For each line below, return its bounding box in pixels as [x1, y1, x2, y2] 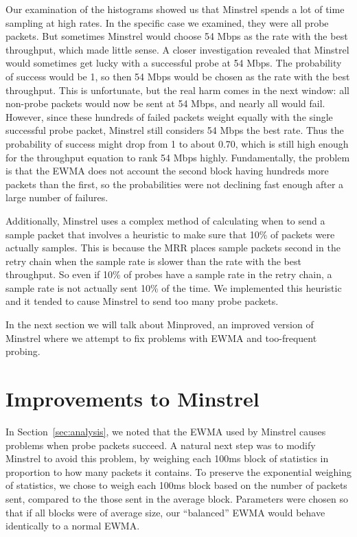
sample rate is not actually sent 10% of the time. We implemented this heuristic [5, 280, 342, 295]
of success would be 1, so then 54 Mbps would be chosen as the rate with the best [5, 69, 350, 83]
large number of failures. [5, 190, 108, 205]
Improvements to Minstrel [5, 385, 260, 413]
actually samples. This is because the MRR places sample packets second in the [5, 240, 341, 255]
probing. [5, 344, 41, 358]
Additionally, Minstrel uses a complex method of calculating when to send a [5, 213, 325, 227]
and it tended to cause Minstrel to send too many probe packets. [5, 294, 279, 308]
